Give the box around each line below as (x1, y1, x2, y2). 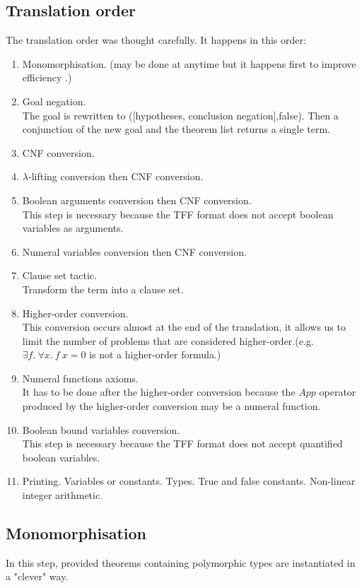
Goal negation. (22, 93, 86, 108)
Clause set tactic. (22, 268, 97, 283)
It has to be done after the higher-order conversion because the (22, 384, 296, 399)
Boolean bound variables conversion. (22, 422, 180, 437)
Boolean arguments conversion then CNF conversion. (22, 192, 252, 207)
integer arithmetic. (22, 488, 103, 502)
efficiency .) (22, 70, 72, 85)
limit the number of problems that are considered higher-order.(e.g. (22, 333, 314, 348)
